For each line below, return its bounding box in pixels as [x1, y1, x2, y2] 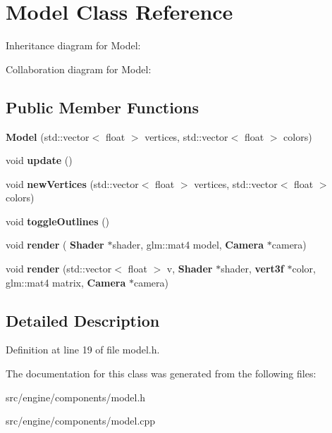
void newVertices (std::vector [6, 176, 139, 191]
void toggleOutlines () [6, 213, 110, 228]
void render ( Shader [6, 237, 104, 252]
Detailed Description [6, 309, 160, 331]
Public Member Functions [6, 96, 199, 118]
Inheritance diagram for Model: [6, 38, 141, 53]
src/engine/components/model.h [6, 389, 146, 404]
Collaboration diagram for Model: [6, 61, 152, 76]
